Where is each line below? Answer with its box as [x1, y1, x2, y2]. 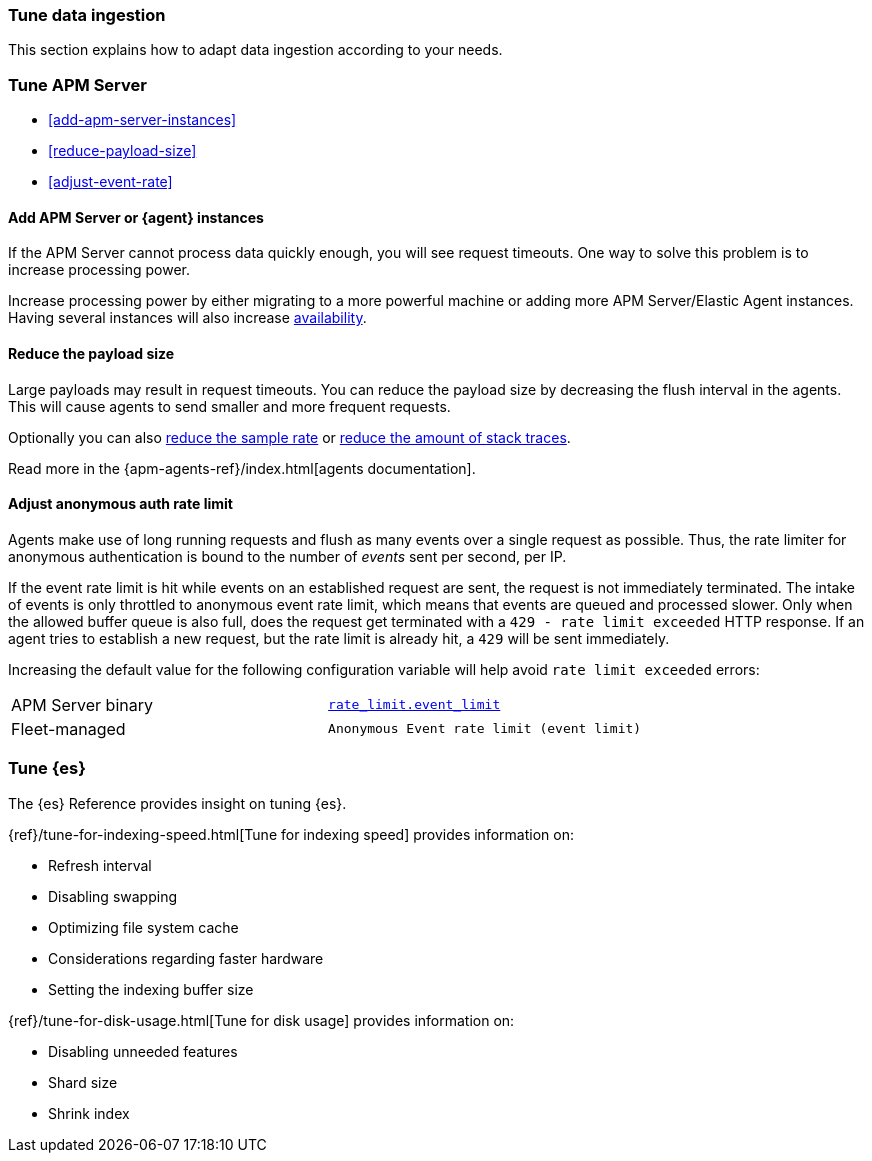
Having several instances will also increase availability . [8, 309, 367, 327]
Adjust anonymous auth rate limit [8, 495, 233, 513]
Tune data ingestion [8, 5, 166, 25]
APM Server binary [11, 694, 153, 715]
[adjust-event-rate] [48, 173, 173, 191]
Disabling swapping [48, 887, 177, 905]
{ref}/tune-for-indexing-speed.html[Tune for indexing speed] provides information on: [8, 825, 574, 843]
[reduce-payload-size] [48, 142, 197, 160]
